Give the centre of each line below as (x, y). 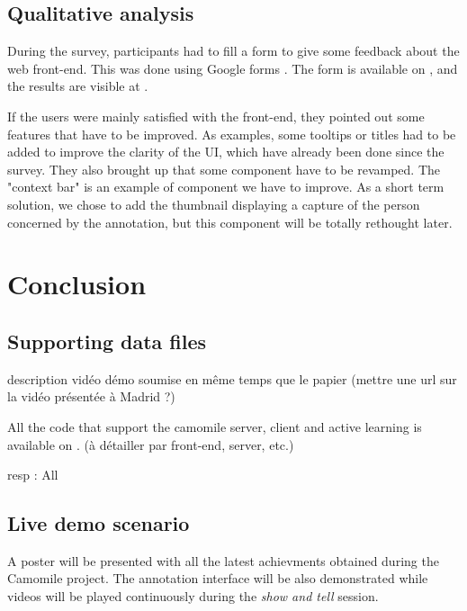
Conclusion (77, 284)
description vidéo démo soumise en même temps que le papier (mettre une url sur (232, 378)
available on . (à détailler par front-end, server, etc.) (151, 444)
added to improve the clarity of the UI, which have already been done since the (226, 152)
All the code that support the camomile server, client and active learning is (215, 426)
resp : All (33, 475)
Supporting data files (107, 341)
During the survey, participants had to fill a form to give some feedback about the (233, 51)
